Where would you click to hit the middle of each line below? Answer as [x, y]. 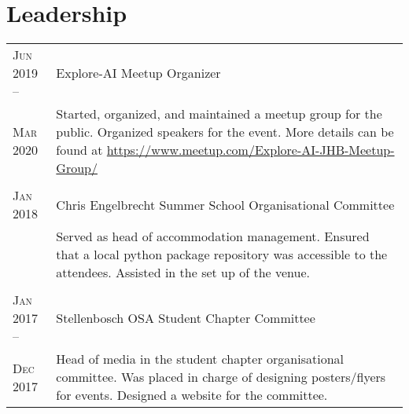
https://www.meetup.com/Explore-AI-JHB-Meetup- [251, 150]
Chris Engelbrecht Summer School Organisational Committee [225, 204]
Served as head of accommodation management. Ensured [213, 236]
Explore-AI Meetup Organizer [138, 73]
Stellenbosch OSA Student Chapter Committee [186, 318]
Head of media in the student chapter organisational [200, 359]
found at [79, 150]
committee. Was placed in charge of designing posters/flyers [221, 377]
